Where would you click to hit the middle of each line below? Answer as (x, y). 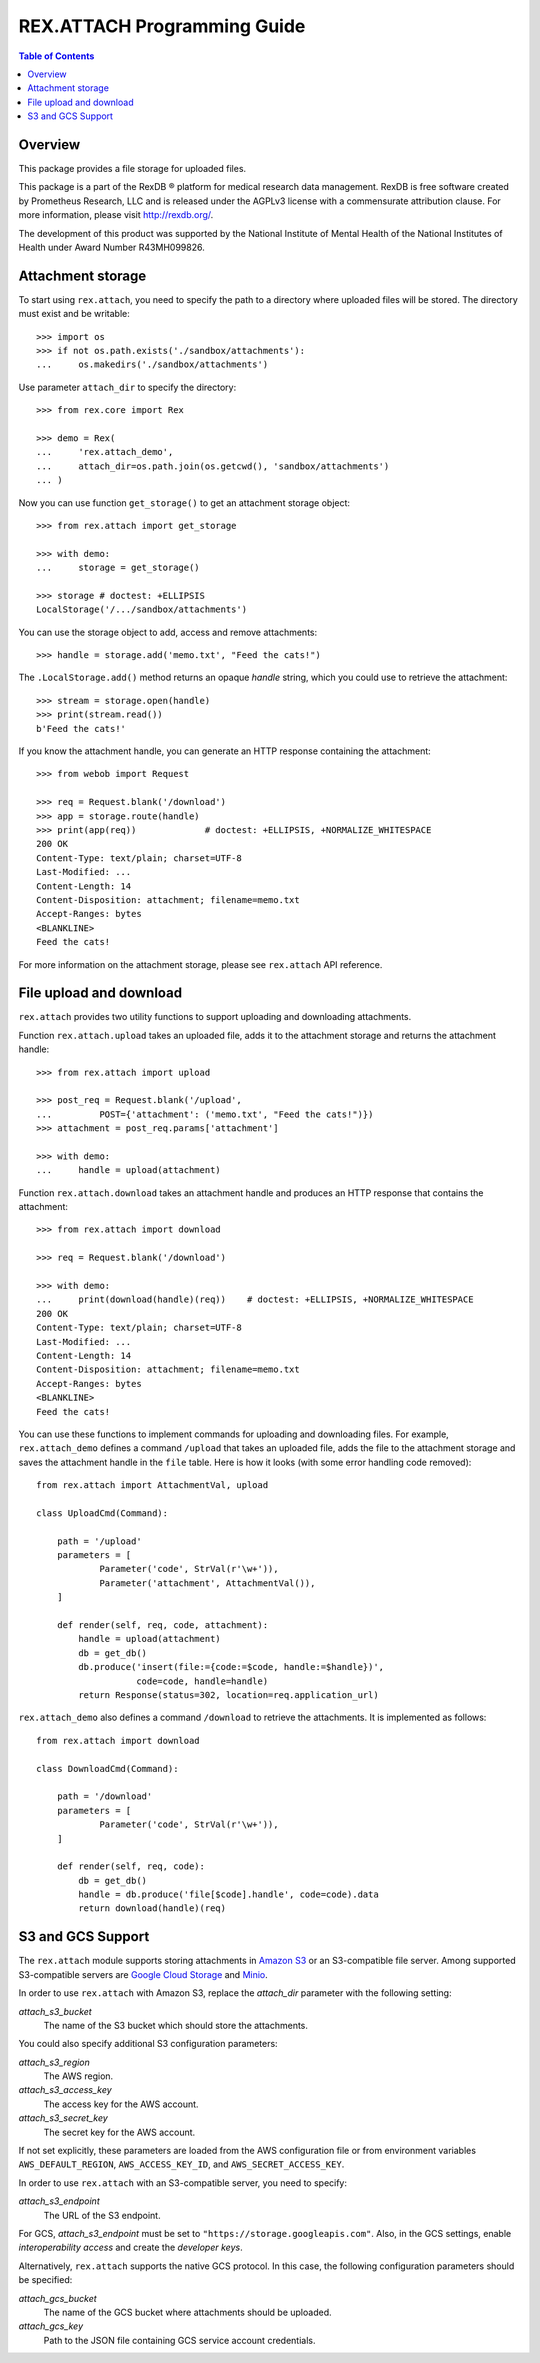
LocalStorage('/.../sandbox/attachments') (142, 609)
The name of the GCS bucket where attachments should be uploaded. (187, 2312)
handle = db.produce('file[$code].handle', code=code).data (228, 1894)
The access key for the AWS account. (121, 2104)
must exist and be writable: (74, 314)
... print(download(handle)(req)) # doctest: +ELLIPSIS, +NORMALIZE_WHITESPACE (255, 1299)
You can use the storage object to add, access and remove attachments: (168, 632)
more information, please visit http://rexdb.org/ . (116, 215)
